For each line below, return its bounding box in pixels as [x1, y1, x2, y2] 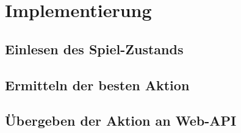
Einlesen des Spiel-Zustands [5, 39, 184, 58]
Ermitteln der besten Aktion [5, 75, 190, 94]
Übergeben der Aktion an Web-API [5, 111, 237, 130]
